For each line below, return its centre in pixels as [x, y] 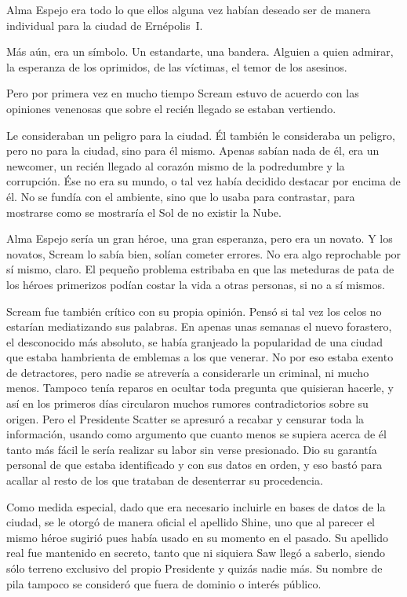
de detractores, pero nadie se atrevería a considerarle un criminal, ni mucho [188, 372]
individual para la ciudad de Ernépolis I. [105, 25]
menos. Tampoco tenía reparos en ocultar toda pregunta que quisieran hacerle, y [200, 388]
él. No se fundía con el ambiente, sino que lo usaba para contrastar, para [181, 196]
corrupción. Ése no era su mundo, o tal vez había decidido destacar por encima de [203, 181]
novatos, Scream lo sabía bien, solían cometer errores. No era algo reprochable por [204, 253]
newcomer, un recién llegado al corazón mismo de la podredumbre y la [176, 165]
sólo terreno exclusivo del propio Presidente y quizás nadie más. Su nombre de [194, 568]
